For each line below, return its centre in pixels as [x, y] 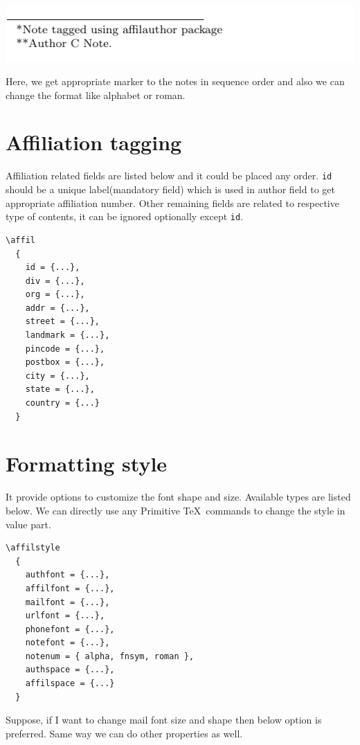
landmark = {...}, [67, 335]
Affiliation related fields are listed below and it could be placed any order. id [169, 176]
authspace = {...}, [70, 670]
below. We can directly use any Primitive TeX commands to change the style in [175, 510]
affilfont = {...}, [70, 588]
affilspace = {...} [70, 684]
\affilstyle [33, 548]
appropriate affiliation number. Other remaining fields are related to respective [172, 203]
